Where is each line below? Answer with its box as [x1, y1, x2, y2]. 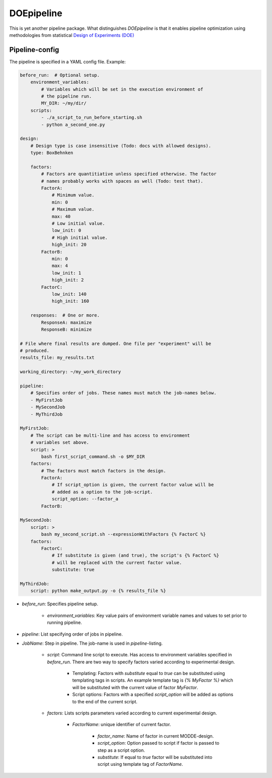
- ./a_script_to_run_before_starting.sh [41, 115, 143, 121]
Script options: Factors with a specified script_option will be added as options [72, 692, 234, 698]
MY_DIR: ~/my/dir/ [41, 100, 87, 106]
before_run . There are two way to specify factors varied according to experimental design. [47, 659, 235, 665]
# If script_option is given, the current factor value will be [51, 482, 214, 488]
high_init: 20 [51, 242, 87, 247]
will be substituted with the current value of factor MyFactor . [72, 684, 198, 690]
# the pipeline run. [41, 93, 92, 99]
